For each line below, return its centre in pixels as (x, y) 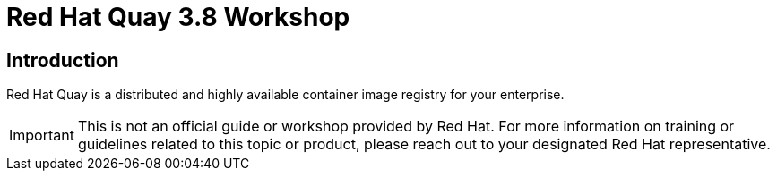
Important (42, 136)
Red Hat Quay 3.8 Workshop (178, 17)
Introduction (63, 60)
